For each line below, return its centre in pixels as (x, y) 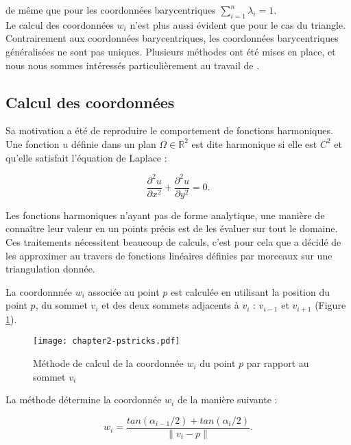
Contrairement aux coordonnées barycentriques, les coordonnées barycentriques (172, 38)
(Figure (330, 305)
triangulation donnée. (50, 269)
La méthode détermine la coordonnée (84, 399)
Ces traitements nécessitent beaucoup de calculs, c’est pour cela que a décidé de (173, 241)
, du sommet (61, 305)
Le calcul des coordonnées (60, 24)
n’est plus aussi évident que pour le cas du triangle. (238, 24)
